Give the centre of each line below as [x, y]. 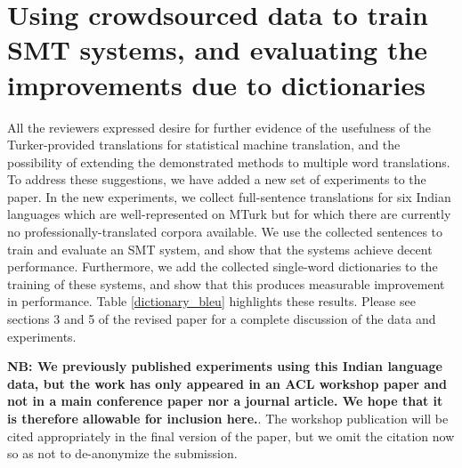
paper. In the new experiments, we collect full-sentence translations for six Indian [229, 196]
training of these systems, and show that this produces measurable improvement [226, 283]
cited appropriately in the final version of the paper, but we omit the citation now [231, 436]
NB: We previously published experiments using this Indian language [225, 366]
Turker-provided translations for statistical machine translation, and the [204, 145]
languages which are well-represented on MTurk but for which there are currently [229, 214]
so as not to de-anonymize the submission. [122, 453]
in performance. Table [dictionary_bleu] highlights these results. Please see [211, 301]
